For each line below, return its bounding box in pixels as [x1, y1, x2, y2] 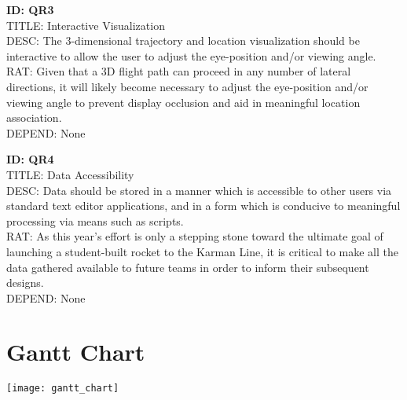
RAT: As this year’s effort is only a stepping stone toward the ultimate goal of [6, 228, 383, 244]
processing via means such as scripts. [6, 212, 184, 229]
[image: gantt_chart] [6, 383, 119, 394]
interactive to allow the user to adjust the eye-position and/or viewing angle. [6, 47, 376, 64]
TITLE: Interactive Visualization [6, 17, 165, 33]
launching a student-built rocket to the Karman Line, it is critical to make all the [6, 243, 399, 259]
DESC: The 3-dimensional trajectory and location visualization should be [6, 32, 360, 49]
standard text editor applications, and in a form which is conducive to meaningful [6, 197, 401, 214]
